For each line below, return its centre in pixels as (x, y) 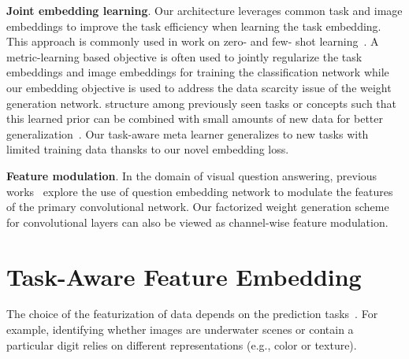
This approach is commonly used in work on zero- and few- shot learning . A (193, 41)
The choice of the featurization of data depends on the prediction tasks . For (192, 314)
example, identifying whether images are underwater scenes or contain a (180, 329)
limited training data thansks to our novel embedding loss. (148, 149)
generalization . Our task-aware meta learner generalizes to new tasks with (188, 133)
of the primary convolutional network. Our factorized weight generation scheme (198, 207)
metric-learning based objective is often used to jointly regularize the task (184, 56)
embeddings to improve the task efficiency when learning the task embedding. (194, 26)
